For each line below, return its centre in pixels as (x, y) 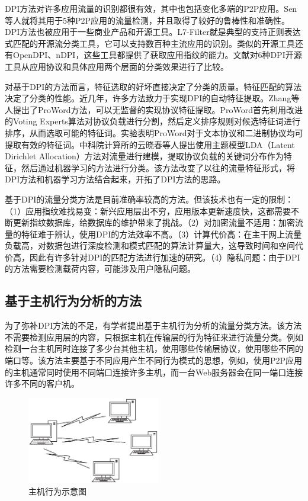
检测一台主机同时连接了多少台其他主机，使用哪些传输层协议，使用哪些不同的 (154, 349)
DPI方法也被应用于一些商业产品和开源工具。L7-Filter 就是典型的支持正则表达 (153, 32)
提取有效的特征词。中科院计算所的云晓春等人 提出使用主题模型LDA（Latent (150, 144)
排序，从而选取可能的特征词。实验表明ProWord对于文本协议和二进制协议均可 (154, 132)
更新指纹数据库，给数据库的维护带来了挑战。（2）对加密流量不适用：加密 (154, 222)
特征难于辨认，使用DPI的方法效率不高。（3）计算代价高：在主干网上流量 (161, 234)
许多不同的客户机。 (42, 383)
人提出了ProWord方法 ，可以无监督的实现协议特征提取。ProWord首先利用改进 (154, 109)
